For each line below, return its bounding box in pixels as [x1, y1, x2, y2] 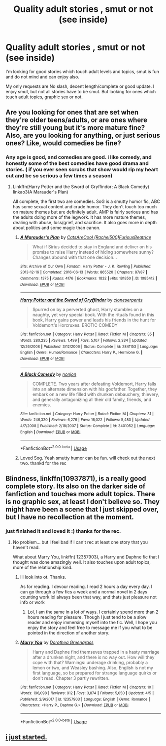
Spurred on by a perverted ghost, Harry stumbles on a [32, 307, 143, 313]
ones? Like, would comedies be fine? [5, 139, 121, 148]
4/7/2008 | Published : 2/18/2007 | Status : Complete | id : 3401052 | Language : [20, 423, 156, 428]
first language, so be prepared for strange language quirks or [32, 670, 157, 676]
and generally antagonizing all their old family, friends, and [32, 396, 152, 402]
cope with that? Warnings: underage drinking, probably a [32, 659, 148, 665]
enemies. [32, 401, 51, 408]
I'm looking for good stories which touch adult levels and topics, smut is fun [5, 68, 159, 75]
